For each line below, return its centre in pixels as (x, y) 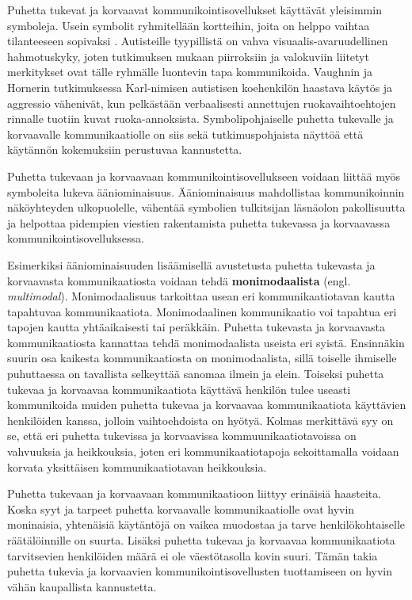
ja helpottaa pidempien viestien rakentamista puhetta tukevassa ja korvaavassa (199, 222)
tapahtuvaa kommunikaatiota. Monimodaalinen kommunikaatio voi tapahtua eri (202, 311)
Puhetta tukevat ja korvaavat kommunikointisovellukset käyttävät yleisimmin (195, 10)
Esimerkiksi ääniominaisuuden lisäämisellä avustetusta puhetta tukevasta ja (191, 264)
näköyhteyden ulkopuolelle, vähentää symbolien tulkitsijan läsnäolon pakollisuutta (206, 207)
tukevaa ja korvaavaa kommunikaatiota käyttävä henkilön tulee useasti (179, 389)
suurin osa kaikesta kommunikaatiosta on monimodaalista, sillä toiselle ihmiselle (202, 358)
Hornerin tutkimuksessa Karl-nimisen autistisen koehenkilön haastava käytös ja (200, 87)
